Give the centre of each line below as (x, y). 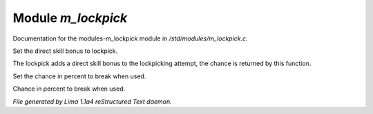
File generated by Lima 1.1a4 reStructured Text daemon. (92, 101)
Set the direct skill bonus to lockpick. (65, 51)
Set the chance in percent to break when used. (79, 76)
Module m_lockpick (70, 18)
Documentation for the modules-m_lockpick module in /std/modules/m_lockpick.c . (130, 38)
